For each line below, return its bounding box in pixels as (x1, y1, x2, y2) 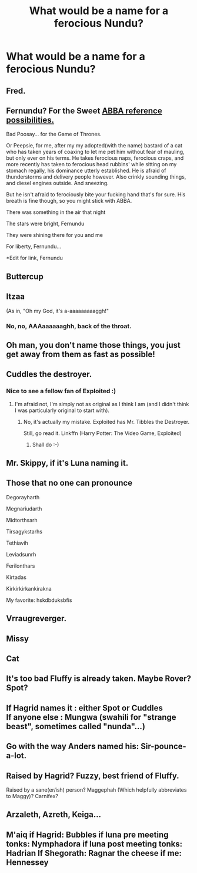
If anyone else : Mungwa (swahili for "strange (6, 712, 176, 722)
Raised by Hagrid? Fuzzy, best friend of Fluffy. (6, 770, 179, 780)
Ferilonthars (6, 562, 35, 569)
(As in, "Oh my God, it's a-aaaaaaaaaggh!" (6, 307, 109, 314)
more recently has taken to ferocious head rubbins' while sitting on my (6, 161, 177, 168)
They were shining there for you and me (6, 232, 103, 239)
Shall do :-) (32, 441, 59, 448)
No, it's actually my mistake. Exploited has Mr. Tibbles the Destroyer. (23, 418, 190, 425)
